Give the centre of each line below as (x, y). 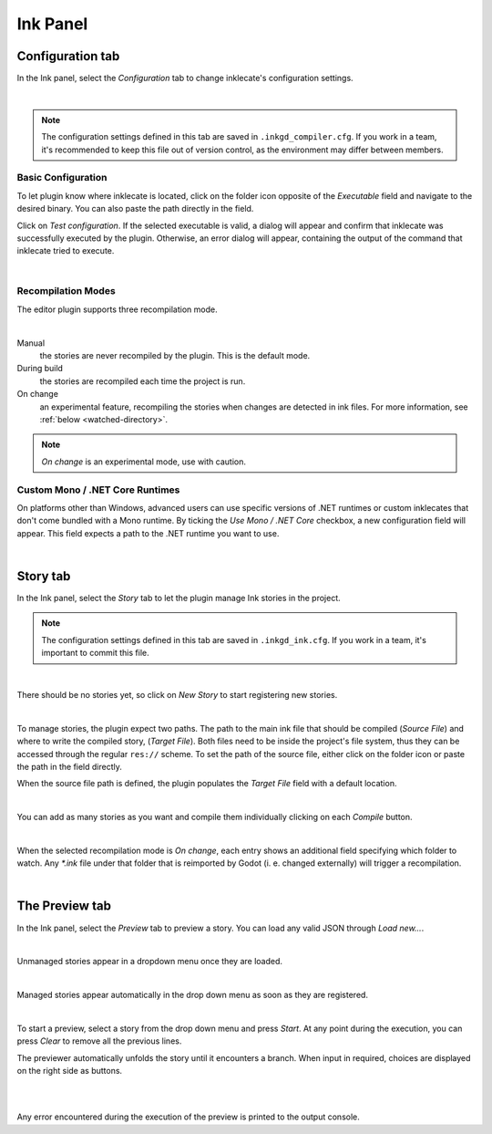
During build (40, 369)
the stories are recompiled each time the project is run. (143, 381)
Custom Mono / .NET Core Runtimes (98, 490)
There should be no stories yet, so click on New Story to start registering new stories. (177, 694)
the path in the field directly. (70, 766)
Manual (31, 343)
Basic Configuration (62, 178)
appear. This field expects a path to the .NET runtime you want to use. (148, 533)
